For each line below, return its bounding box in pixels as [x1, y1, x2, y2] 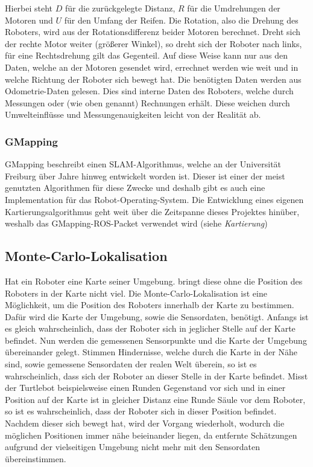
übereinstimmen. [5, 452, 66, 465]
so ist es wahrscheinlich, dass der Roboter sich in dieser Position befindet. [5, 405, 277, 417]
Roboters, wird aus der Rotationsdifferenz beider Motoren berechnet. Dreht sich [5, 25, 301, 38]
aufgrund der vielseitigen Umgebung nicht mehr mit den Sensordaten [5, 440, 261, 453]
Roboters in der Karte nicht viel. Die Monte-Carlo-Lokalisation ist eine [5, 286, 267, 299]
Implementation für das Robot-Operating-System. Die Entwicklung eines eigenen [5, 193, 304, 205]
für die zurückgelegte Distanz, [65, 2, 175, 14]
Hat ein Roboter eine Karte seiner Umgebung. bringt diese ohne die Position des [5, 274, 303, 287]
